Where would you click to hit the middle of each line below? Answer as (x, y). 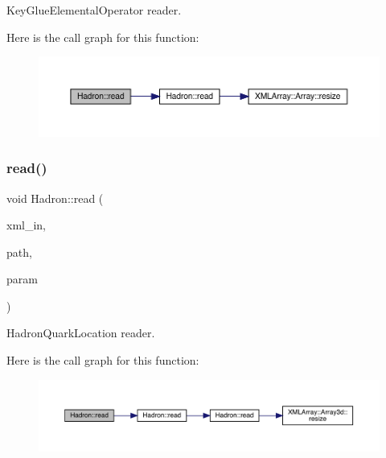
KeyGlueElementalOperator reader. (94, 10)
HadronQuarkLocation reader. (81, 333)
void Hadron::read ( (55, 198)
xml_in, (27, 225)
